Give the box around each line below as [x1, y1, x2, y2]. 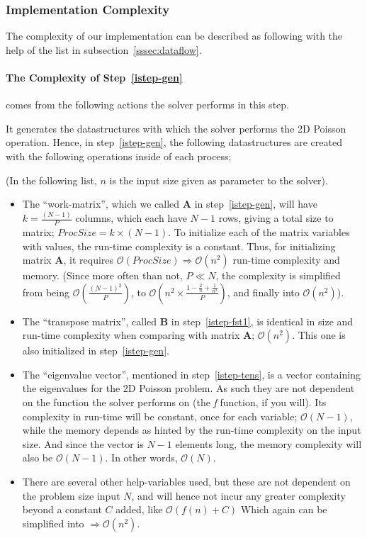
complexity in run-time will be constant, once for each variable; [22, 408, 298, 423]
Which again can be [240, 502, 327, 517]
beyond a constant [22, 502, 102, 517]
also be [22, 450, 53, 465]
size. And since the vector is [22, 436, 144, 451]
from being [22, 284, 69, 299]
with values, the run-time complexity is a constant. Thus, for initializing [22, 238, 336, 253]
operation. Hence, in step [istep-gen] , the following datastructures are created [6, 135, 342, 150]
